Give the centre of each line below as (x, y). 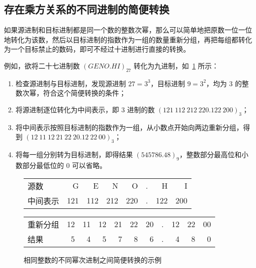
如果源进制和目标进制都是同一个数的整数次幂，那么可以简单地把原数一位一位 (128, 30)
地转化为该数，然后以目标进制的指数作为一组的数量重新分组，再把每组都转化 (128, 39)
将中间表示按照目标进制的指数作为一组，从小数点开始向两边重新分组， (129, 127)
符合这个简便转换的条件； (84, 93)
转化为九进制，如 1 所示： (176, 65)
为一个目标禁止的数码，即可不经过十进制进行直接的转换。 (97, 49)
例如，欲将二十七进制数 (42, 65)
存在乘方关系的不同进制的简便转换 (87, 9)
